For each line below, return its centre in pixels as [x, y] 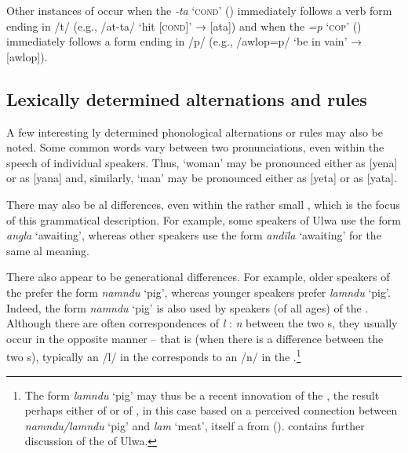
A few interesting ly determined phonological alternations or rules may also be [195, 132]
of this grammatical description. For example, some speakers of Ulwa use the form [204, 219]
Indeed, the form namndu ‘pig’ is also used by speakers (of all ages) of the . [188, 307]
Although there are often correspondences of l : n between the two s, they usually [202, 323]
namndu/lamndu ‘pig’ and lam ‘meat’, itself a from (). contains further [195, 425]
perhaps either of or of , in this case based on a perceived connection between [211, 410]
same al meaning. [48, 250]
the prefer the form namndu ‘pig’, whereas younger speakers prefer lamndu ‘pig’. [199, 292]
